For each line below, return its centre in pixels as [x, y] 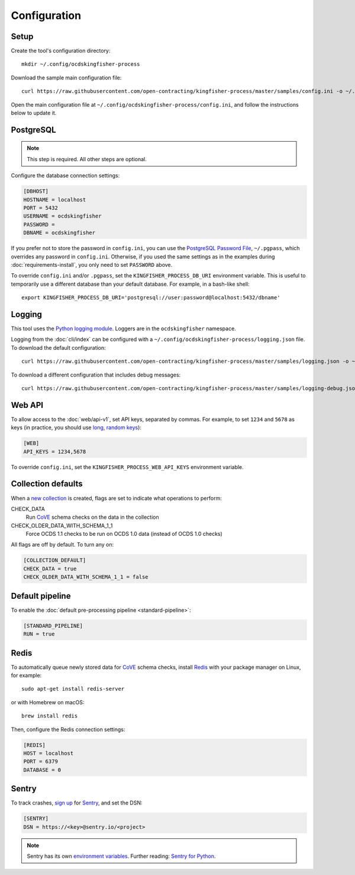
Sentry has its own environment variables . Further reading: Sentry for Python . [121, 856]
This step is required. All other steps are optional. [87, 159]
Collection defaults [47, 484]
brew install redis [50, 716]
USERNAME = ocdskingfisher [62, 216]
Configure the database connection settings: [65, 175]
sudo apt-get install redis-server [73, 689]
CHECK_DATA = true [50, 569]
